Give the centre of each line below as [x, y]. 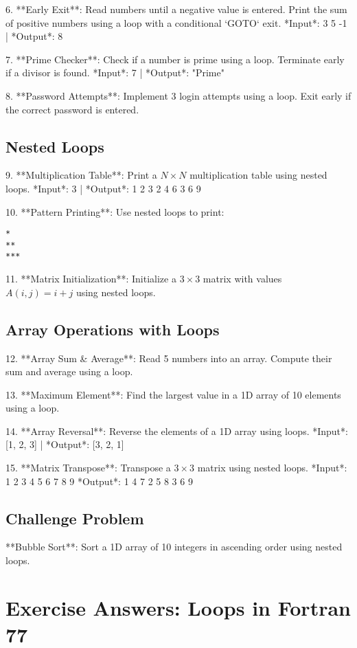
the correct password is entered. [72, 109]
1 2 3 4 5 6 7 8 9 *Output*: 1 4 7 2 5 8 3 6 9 [99, 481]
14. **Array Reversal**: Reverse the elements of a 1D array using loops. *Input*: [177, 431]
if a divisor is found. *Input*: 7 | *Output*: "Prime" [115, 72]
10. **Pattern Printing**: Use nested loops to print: [115, 211]
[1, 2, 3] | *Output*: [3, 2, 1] [65, 444]
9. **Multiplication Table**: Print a [81, 175]
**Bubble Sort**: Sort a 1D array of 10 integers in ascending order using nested [174, 547]
